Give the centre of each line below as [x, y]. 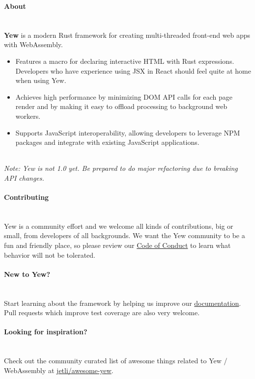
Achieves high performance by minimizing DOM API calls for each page [124, 96]
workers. [28, 116]
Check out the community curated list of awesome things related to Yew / [116, 361]
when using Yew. [41, 80]
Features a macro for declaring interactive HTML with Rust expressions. [125, 61]
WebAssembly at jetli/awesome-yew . [59, 370]
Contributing [27, 197]
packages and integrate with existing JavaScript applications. [107, 142]
